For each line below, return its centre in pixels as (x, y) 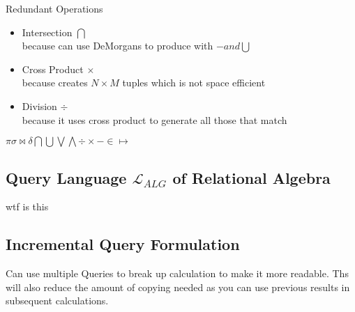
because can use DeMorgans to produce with (118, 46)
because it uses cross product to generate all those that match (154, 119)
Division (39, 106)
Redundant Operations (54, 8)
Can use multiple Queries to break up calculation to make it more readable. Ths (177, 273)
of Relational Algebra (251, 177)
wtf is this (27, 206)
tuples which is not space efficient (194, 83)
